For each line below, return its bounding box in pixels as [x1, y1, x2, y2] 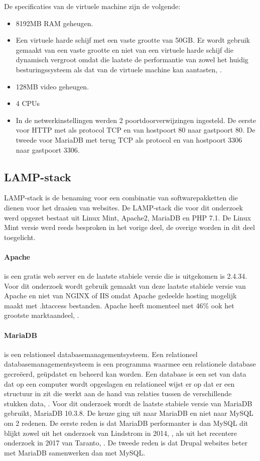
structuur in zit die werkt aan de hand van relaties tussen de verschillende [4, 388, 232, 399]
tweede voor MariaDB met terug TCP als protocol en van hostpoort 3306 [16, 134, 242, 145]
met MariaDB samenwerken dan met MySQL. [4, 447, 146, 457]
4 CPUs [16, 98, 40, 108]
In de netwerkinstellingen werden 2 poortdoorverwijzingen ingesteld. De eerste [16, 114, 256, 125]
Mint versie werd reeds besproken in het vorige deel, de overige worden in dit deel [4, 222, 255, 233]
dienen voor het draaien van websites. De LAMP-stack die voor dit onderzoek [4, 202, 243, 212]
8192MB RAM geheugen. [16, 18, 93, 28]
